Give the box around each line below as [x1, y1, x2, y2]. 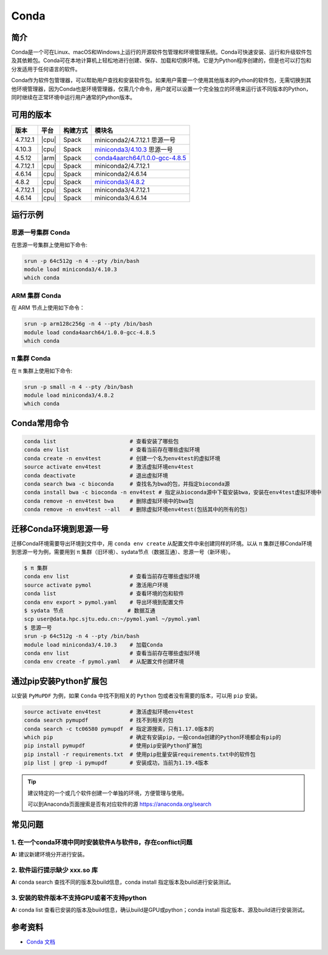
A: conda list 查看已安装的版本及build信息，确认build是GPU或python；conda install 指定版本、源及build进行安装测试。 [11, 906, 308, 914]
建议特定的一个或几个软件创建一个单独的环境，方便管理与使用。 [27, 789, 188, 797]
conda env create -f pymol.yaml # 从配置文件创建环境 [24, 658, 185, 665]
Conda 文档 [26, 938, 56, 946]
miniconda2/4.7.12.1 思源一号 [94, 136, 176, 144]
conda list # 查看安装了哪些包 [24, 438, 179, 445]
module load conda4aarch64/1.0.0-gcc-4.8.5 [24, 329, 156, 336]
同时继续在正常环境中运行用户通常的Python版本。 [11, 94, 136, 101]
